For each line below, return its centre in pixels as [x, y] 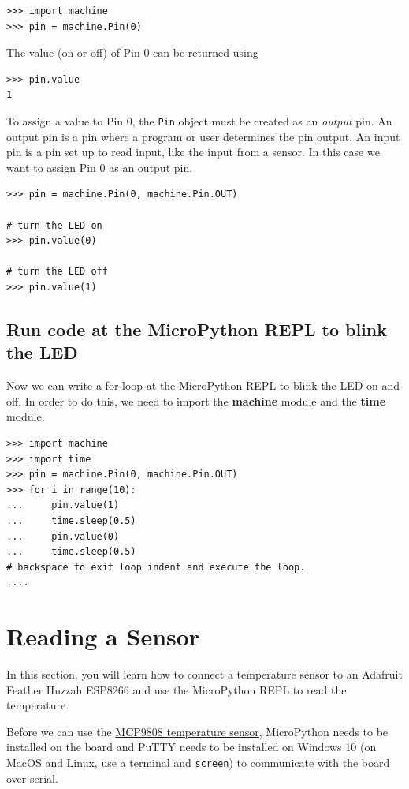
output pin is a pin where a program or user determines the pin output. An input [203, 136]
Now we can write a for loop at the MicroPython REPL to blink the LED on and [203, 385]
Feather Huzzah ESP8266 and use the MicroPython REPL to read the [177, 689]
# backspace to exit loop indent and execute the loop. [156, 567]
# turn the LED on [54, 225]
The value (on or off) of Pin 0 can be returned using [132, 52]
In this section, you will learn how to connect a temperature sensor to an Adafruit [204, 674]
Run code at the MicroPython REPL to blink [197, 329]
